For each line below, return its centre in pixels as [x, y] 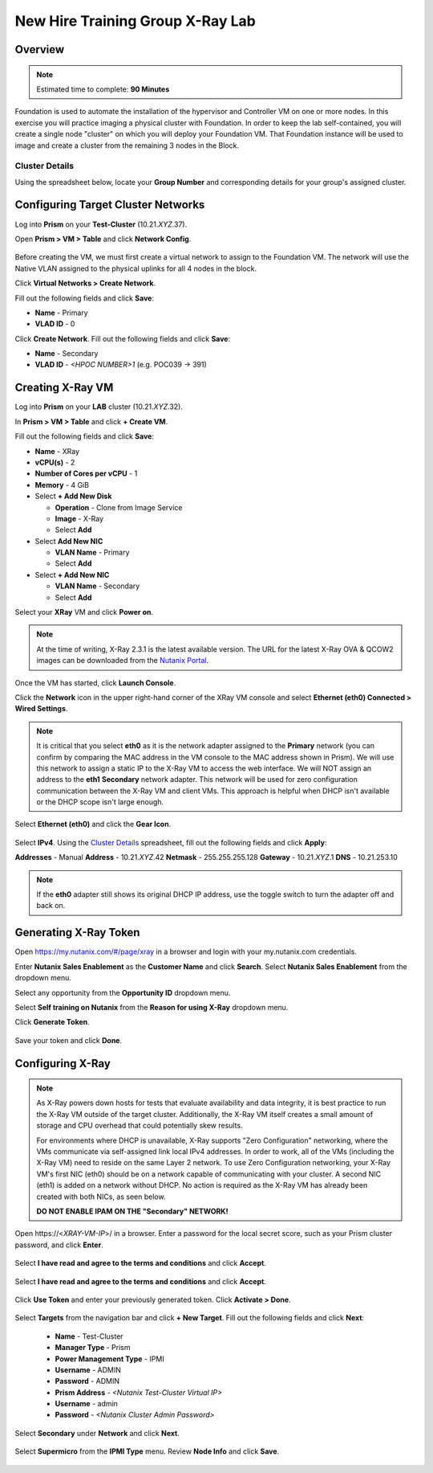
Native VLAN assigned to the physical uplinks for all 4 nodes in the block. [136, 268]
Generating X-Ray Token [77, 933]
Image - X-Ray [79, 518]
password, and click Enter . [59, 1245]
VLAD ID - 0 [55, 324]
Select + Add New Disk [73, 496]
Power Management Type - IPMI [109, 1359]
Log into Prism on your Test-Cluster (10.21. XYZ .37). [101, 224]
